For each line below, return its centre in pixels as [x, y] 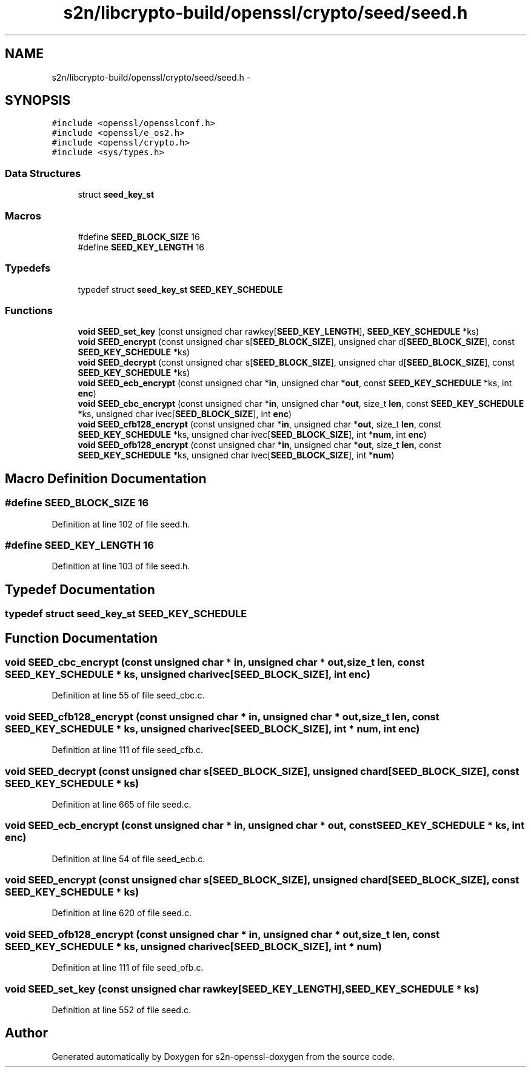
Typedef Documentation [80, 589]
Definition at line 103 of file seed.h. [121, 566]
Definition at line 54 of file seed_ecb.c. [129, 859]
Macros [23, 216]
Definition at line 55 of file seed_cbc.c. [128, 695]
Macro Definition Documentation [106, 478]
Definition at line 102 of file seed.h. [121, 524]
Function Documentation [81, 638]
